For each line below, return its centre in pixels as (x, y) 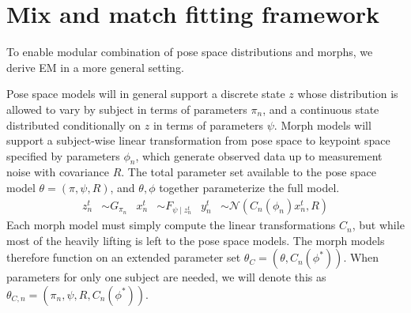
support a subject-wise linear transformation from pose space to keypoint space (198, 140)
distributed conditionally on (74, 124)
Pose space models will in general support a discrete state (146, 94)
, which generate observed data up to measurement (259, 155)
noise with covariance (58, 172)
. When (361, 257)
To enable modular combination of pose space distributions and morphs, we (190, 52)
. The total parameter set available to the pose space (249, 172)
